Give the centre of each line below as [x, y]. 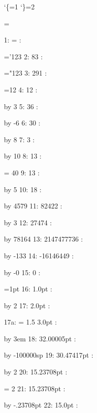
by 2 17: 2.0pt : [27, 305]
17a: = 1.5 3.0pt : [31, 322]
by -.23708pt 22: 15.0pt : [41, 405]
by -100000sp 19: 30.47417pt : [49, 355]
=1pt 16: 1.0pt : [28, 289]
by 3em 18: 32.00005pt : [40, 338]
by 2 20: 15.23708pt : [36, 372]
